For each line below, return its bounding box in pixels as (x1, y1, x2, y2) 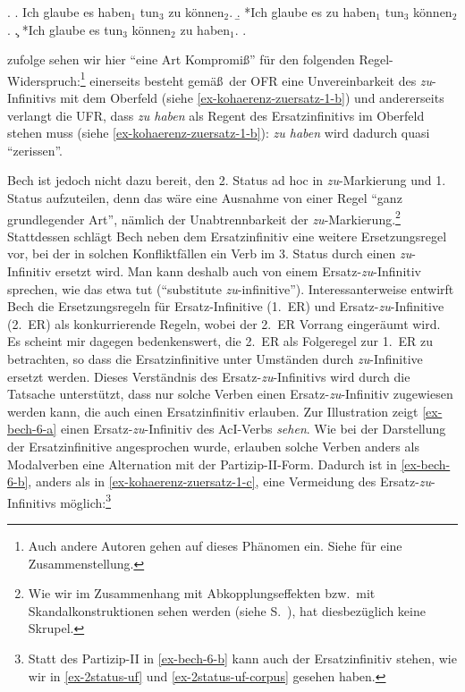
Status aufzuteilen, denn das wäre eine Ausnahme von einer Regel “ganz (7, 189, 402, 207)
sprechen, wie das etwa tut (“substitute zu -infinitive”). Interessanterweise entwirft (7, 279, 454, 298)
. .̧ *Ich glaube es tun (7, 20, 123, 38)
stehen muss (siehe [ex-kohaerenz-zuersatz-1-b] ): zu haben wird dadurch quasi (7, 123, 430, 142)
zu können (168, 3, 224, 21)
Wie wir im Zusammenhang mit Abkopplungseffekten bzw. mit (28, 584, 376, 603)
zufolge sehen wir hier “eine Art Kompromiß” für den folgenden (7, 50, 355, 69)
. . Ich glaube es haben (7, 3, 131, 21)
